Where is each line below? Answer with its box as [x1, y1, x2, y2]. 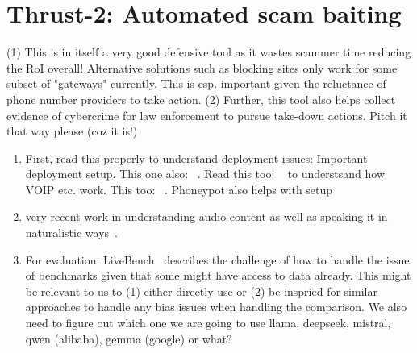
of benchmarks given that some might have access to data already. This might [25, 267, 411, 284]
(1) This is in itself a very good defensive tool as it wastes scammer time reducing [6, 44, 411, 60]
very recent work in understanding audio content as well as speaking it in [25, 208, 388, 225]
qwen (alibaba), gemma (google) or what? [25, 330, 232, 347]
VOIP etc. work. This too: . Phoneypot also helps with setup [25, 181, 333, 197]
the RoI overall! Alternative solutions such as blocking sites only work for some [6, 59, 398, 76]
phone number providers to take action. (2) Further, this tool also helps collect [6, 90, 396, 107]
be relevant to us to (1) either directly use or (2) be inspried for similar [25, 282, 377, 299]
